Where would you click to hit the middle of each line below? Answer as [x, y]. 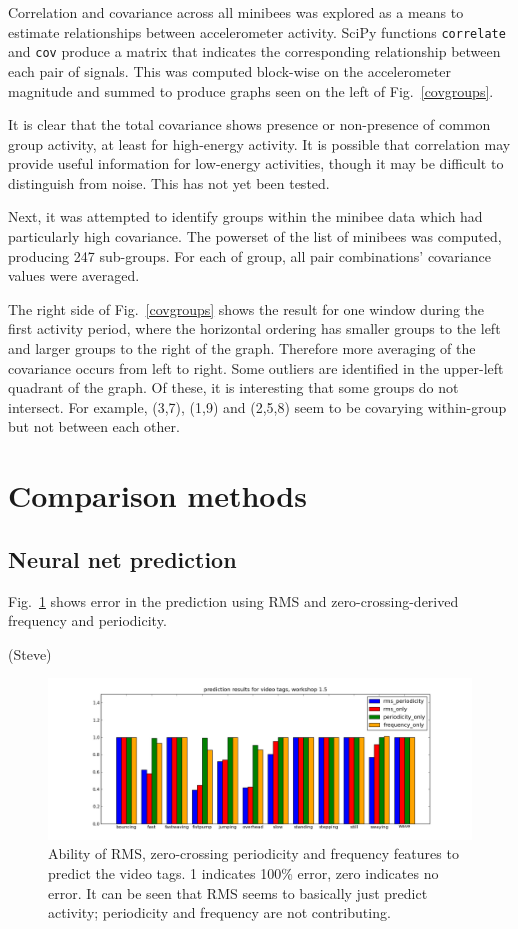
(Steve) [30, 653]
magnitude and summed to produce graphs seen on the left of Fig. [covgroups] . [251, 90]
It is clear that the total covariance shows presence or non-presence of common [249, 124]
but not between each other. [94, 426]
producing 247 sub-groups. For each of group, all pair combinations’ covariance [249, 255]
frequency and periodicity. [87, 620]
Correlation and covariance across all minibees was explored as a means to [236, 12]
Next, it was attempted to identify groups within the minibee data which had [245, 216]
